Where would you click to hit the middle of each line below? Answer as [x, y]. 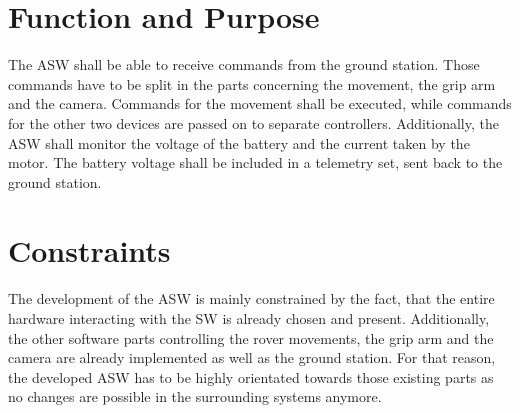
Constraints [89, 250]
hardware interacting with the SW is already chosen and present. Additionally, [249, 318]
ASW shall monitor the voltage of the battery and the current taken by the [239, 142]
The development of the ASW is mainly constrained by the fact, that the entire [251, 298]
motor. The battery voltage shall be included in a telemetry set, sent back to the [255, 162]
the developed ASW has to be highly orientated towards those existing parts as [251, 376]
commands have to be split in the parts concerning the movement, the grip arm [252, 83]
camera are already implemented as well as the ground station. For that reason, [252, 357]
